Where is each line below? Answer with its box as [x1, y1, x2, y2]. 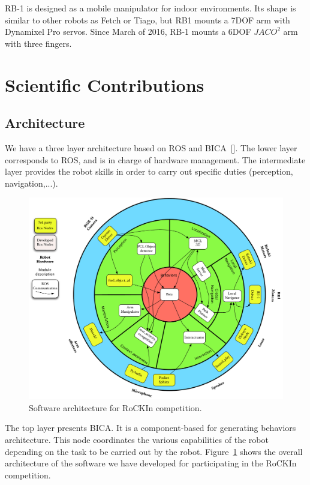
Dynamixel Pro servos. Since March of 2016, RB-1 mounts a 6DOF [5, 25, 251, 38]
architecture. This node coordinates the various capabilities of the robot [5, 433, 269, 445]
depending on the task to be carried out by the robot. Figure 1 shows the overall [5, 445, 303, 457]
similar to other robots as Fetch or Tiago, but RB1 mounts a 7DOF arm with [5, 13, 290, 26]
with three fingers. [5, 37, 72, 49]
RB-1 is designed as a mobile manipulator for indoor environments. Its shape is [5, 2, 296, 14]
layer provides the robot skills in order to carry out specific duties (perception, [5, 165, 293, 178]
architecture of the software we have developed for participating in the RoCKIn [5, 457, 297, 469]
